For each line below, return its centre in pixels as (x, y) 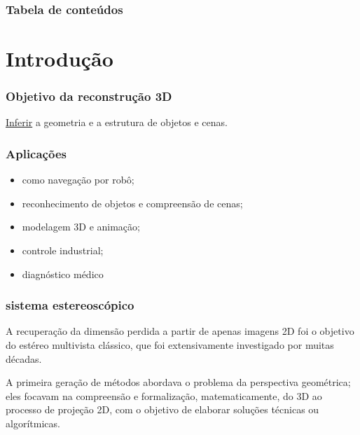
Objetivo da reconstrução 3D (89, 96)
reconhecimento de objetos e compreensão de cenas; (132, 203)
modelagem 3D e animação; (81, 227)
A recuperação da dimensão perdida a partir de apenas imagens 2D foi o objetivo (180, 331)
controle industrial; (63, 250)
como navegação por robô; (78, 180)
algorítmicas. (33, 423)
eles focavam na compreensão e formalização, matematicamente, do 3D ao (164, 395)
